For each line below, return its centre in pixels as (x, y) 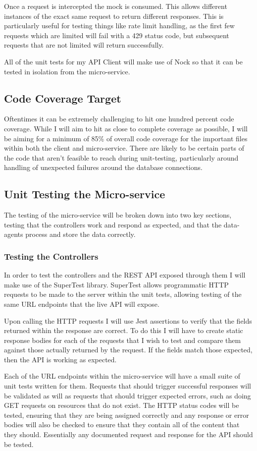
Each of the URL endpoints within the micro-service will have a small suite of (122, 376)
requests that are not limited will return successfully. (84, 45)
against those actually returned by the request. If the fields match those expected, (128, 350)
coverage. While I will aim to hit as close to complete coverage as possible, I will (126, 128)
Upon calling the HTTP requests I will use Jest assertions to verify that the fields (128, 320)
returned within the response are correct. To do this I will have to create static (124, 330)
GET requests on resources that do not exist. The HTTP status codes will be (122, 405)
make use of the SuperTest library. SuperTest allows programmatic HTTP (116, 284)
